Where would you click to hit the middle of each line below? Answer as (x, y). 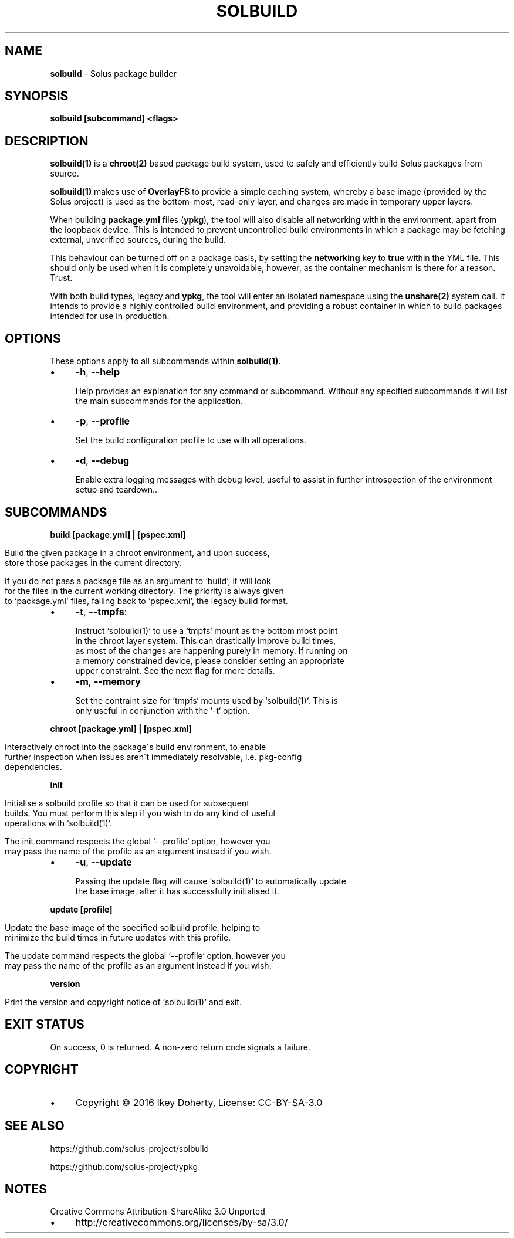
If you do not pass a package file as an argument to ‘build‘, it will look (138, 581)
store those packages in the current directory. (93, 562)
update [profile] (81, 909)
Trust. (61, 278)
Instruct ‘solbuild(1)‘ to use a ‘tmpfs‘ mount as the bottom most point (207, 630)
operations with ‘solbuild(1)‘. (59, 823)
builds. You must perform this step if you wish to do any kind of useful (140, 813)
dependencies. (33, 766)
